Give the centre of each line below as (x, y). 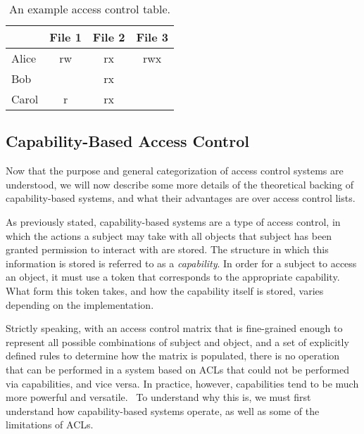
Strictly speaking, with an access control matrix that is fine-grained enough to (174, 328)
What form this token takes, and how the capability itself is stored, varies (165, 290)
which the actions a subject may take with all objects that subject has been (169, 235)
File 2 (109, 37)
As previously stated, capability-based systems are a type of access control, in (173, 221)
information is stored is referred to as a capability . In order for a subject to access (181, 263)
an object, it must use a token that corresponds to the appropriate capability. (173, 277)
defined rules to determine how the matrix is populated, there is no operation (173, 356)
